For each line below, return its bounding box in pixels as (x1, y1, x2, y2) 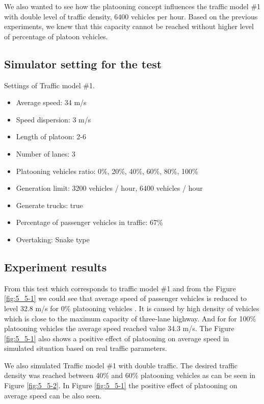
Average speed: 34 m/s (16, 97, 87, 108)
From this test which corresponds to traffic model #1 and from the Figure (4, 283, 236, 293)
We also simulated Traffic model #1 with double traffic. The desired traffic (4, 360, 238, 370)
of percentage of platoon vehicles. (4, 31, 108, 41)
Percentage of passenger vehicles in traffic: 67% (16, 217, 163, 228)
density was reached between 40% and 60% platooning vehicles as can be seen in (4, 370, 256, 381)
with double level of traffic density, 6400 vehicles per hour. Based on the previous (4, 11, 258, 21)
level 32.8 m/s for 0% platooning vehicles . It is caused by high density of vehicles (4, 302, 259, 313)
